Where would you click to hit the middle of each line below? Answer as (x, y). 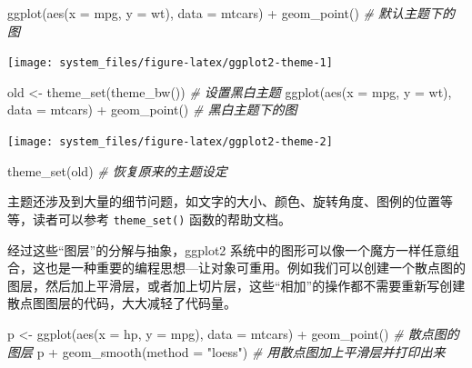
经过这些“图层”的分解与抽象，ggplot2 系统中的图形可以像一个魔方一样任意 (227, 249)
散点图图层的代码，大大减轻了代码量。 (122, 303)
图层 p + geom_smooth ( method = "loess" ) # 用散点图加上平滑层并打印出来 (226, 351)
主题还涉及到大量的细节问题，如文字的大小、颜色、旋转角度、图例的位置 (224, 201)
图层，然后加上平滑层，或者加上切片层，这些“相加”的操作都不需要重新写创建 (236, 285)
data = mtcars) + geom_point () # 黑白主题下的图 (152, 109)
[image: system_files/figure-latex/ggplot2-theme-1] (170, 63)
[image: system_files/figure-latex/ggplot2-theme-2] (170, 142)
